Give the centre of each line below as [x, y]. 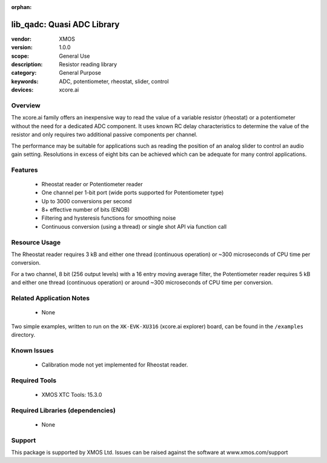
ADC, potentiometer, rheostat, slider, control [114, 81]
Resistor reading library [88, 64]
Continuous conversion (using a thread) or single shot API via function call [134, 226]
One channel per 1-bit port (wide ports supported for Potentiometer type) [133, 193]
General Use [74, 56]
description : [27, 64]
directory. [23, 334]
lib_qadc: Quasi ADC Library [65, 24]
